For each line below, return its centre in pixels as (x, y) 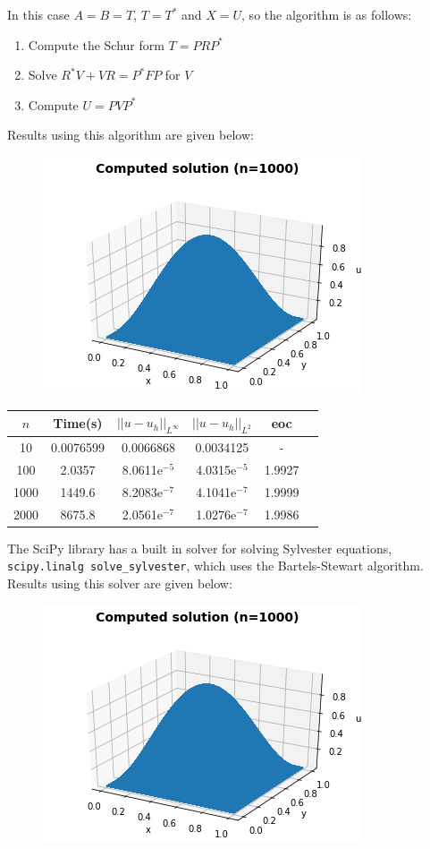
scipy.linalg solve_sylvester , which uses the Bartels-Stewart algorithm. (215, 566)
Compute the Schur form (96, 44)
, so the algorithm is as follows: (327, 14)
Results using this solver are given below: (120, 583)
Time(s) (78, 423)
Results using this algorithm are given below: (131, 135)
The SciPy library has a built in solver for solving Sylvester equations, (200, 548)
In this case (38, 14)
